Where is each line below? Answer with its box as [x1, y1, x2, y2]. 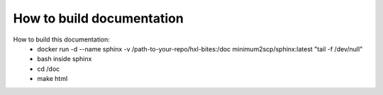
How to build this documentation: [13, 35, 110, 44]
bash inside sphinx [37, 55, 92, 63]
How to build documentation [13, 11, 184, 26]
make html [37, 75, 68, 83]
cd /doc [37, 64, 60, 73]
